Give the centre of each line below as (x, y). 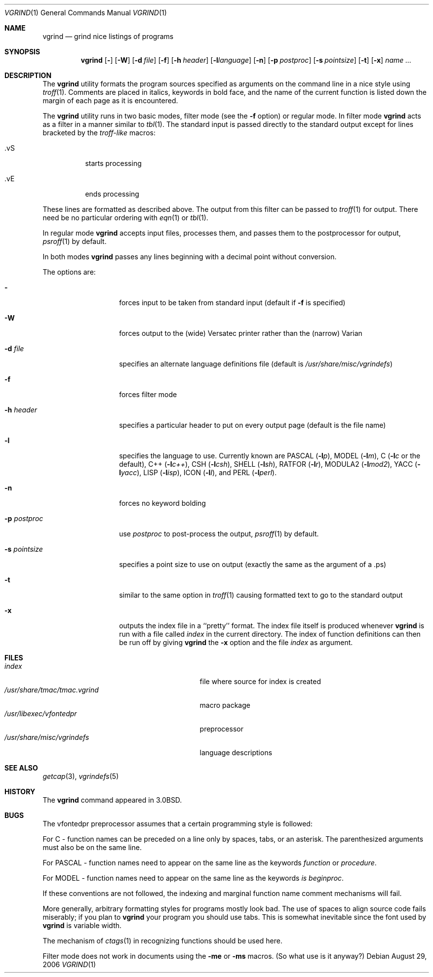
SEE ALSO (21, 768)
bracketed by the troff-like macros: (99, 133)
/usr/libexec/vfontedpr (41, 713)
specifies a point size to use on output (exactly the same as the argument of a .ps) (253, 564)
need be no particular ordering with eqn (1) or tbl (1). (125, 218)
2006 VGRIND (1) (69, 964)
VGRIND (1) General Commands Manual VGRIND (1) (86, 13)
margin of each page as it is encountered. (110, 101)
